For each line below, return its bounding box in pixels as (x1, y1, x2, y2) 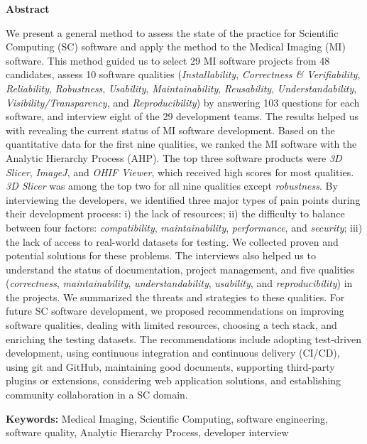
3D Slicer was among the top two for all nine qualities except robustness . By (6, 178, 338, 193)
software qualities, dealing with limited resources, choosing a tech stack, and (6, 318, 337, 332)
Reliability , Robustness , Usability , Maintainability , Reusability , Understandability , (6, 80, 357, 95)
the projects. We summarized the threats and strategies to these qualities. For (6, 289, 345, 304)
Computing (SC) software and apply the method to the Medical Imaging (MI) (6, 39, 346, 54)
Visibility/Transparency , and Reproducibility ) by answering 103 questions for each (6, 94, 360, 109)
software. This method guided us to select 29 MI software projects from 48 (6, 53, 330, 67)
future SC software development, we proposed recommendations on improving (6, 303, 344, 318)
